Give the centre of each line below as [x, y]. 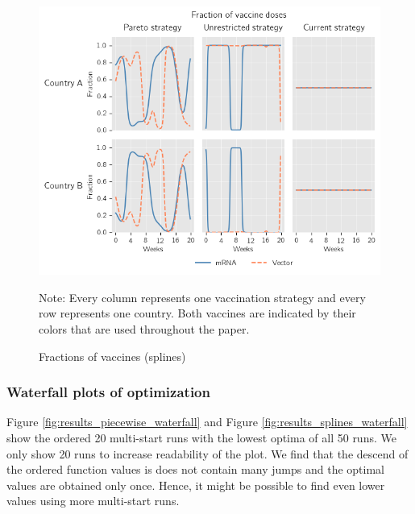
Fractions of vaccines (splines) [112, 356]
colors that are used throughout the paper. [144, 329]
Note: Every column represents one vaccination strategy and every [202, 297]
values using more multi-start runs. [93, 501]
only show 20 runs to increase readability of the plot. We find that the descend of [207, 453]
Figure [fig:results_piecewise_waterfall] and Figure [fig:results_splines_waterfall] [207, 422]
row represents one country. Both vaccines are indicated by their [197, 313]
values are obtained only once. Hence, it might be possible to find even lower [196, 485]
